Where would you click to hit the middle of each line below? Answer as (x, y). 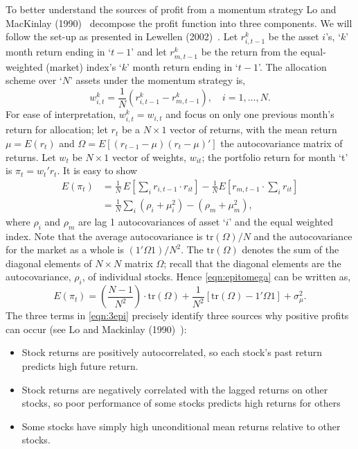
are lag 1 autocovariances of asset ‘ (152, 221)
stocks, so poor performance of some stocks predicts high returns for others (181, 403)
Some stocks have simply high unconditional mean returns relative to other (181, 426)
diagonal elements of (49, 263)
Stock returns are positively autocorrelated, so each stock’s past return (172, 352)
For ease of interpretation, (61, 114)
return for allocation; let (57, 129)
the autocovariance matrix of (281, 143)
